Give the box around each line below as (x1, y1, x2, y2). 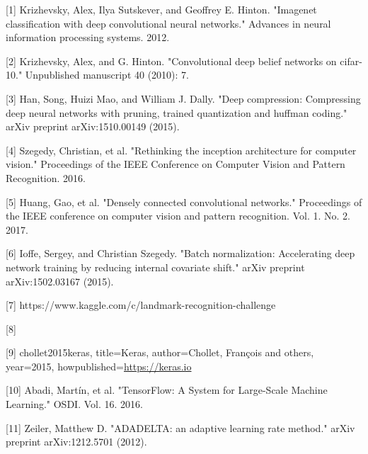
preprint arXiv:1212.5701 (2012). (6, 434, 147, 449)
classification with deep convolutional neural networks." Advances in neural (6, 16, 331, 30)
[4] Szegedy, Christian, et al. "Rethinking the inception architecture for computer (6, 142, 357, 157)
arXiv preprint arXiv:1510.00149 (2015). (6, 119, 180, 134)
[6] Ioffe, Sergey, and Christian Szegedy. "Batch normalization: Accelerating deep (6, 246, 355, 261)
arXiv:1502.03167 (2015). (6, 273, 114, 288)
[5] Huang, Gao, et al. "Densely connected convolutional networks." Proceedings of (6, 194, 362, 209)
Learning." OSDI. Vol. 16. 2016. (6, 397, 143, 412)
